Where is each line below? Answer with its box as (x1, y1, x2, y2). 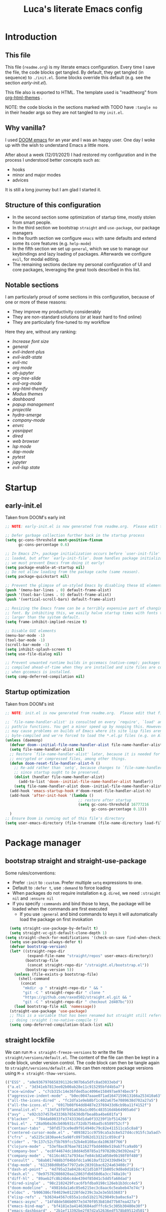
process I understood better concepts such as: (5, 157, 100, 163)
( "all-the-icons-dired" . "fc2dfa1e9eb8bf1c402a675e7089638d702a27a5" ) (7, 1098, 158, 1103)
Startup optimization (5, 688, 70, 696)
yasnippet (12, 428, 33, 433)
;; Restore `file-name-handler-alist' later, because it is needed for (9, 751, 161, 757)
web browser (12, 438, 40, 444)
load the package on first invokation (19, 916, 93, 922)
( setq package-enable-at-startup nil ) (5, 565, 85, 570)
